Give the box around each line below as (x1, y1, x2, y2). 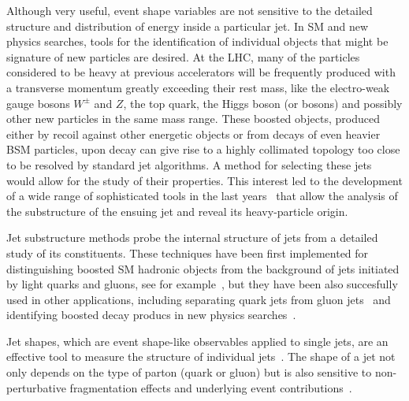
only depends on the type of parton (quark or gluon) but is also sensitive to (6, 364, 372, 381)
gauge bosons (6, 95, 70, 111)
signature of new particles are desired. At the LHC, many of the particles (6, 48, 360, 65)
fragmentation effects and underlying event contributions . (69, 379, 352, 395)
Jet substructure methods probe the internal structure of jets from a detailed (6, 229, 378, 246)
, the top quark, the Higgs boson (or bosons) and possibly (123, 95, 403, 111)
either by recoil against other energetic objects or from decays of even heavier (6, 125, 381, 142)
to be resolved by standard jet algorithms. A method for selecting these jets (6, 156, 372, 173)
